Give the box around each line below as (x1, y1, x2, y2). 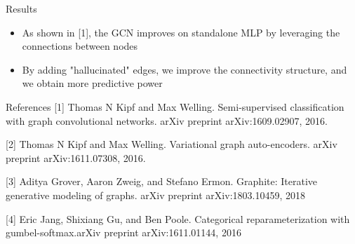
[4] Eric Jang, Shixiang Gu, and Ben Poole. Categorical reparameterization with (6, 211, 350, 226)
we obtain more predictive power (22, 76, 163, 90)
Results (6, 1, 37, 15)
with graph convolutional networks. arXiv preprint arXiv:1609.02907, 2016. (6, 113, 328, 128)
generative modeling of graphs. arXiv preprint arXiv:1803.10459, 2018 (6, 187, 305, 202)
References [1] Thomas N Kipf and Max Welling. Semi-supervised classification (6, 99, 344, 114)
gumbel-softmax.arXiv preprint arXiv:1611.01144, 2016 (6, 225, 241, 240)
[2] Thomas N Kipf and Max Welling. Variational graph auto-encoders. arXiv (6, 137, 337, 151)
